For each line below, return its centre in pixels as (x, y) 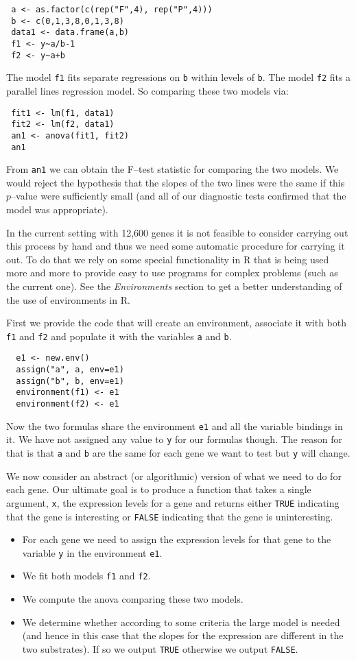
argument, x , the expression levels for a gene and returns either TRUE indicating (173, 502)
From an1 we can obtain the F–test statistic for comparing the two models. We (173, 169)
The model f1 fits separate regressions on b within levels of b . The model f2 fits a (179, 77)
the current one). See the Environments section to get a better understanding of (174, 286)
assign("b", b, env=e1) (70, 381)
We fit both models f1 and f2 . (86, 576)
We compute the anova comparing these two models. (133, 599)
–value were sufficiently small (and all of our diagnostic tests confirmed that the (179, 196)
